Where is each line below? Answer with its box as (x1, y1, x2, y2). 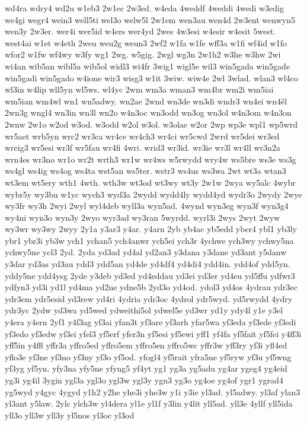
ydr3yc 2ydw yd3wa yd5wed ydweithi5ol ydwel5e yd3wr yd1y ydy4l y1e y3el (5, 304, 283, 316)
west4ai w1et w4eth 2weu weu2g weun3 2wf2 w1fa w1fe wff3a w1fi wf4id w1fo (5, 36, 287, 49)
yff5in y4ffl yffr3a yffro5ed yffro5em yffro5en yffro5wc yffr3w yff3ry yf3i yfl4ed (5, 339, 287, 351)
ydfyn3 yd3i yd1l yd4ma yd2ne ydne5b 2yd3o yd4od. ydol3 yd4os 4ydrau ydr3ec (5, 281, 298, 293)
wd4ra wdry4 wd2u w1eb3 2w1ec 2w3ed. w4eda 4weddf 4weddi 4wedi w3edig (5, 2, 284, 14)
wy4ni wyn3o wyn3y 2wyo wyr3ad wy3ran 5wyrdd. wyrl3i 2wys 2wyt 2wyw (5, 211, 280, 223)
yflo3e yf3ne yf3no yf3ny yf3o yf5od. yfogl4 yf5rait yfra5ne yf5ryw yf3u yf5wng (5, 350, 292, 363)
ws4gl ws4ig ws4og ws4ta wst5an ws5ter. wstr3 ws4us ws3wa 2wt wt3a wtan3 (5, 164, 286, 177)
